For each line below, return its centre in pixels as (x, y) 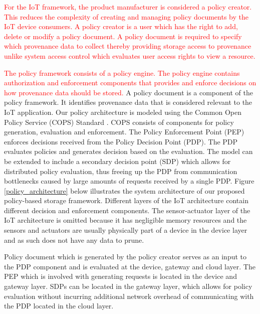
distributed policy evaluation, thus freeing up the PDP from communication (121, 171)
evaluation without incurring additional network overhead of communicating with (129, 296)
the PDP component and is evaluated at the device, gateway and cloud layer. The (130, 266)
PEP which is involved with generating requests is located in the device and (120, 276)
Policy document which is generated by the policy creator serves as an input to (125, 257)
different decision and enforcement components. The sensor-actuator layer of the (127, 210)
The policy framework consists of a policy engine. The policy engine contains (122, 72)
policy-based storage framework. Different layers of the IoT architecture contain (126, 200)
